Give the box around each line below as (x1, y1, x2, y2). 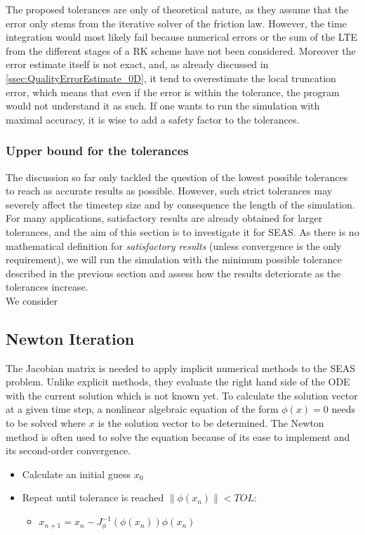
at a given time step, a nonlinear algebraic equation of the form (6, 402, 279, 416)
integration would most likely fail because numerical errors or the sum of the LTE (6, 29, 358, 44)
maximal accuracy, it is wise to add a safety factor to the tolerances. (6, 112, 300, 126)
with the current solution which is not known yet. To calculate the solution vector (6, 388, 358, 402)
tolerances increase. (6, 279, 88, 294)
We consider (6, 293, 58, 308)
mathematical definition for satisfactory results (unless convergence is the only (6, 238, 342, 253)
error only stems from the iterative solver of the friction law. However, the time (6, 15, 347, 30)
